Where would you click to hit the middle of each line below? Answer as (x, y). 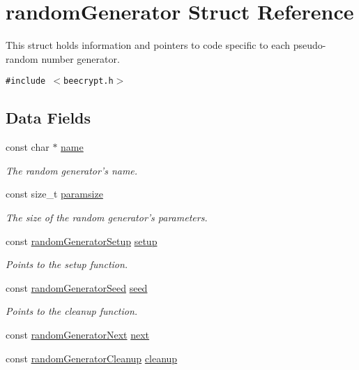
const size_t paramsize (54, 194)
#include (26, 81)
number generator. (81, 58)
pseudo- (310, 45)
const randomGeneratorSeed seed (77, 287)
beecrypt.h (89, 81)
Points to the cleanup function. (72, 311)
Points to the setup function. (67, 264)
